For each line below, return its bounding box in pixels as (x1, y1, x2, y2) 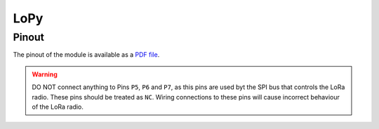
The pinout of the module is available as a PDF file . (13, 50, 160, 59)
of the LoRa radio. (32, 102, 84, 111)
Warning (32, 70, 58, 79)
